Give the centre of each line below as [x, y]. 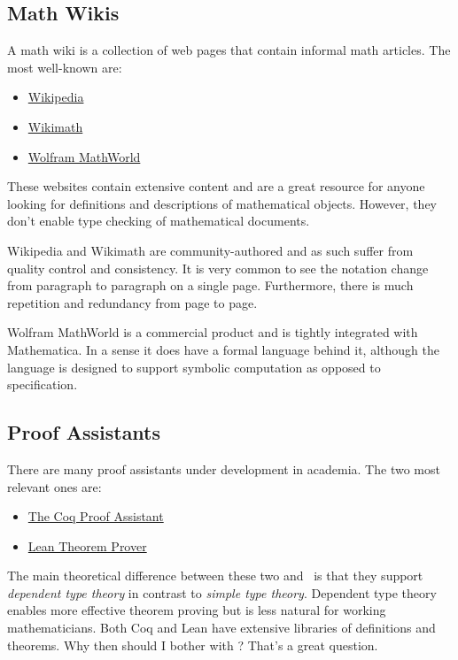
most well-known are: [65, 67]
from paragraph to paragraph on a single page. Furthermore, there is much [210, 285]
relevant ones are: [54, 486]
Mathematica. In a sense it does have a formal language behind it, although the [223, 349]
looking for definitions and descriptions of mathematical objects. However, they [222, 203]
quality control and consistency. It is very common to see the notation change [218, 268]
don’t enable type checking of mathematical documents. [159, 221]
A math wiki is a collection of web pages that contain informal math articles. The [229, 50]
